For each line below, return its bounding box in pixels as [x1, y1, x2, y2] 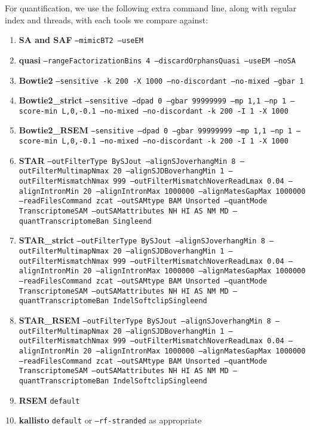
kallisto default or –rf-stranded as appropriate [19, 414, 202, 426]
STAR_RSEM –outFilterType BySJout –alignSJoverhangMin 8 [19, 313, 271, 326]
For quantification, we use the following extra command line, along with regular [5, 2, 297, 14]
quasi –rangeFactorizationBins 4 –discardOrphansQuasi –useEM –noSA [19, 53, 296, 66]
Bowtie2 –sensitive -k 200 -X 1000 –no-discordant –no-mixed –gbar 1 [19, 74, 304, 86]
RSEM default [19, 394, 80, 406]
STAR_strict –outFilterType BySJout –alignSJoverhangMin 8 [19, 234, 265, 246]
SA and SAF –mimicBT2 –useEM [19, 33, 143, 46]
